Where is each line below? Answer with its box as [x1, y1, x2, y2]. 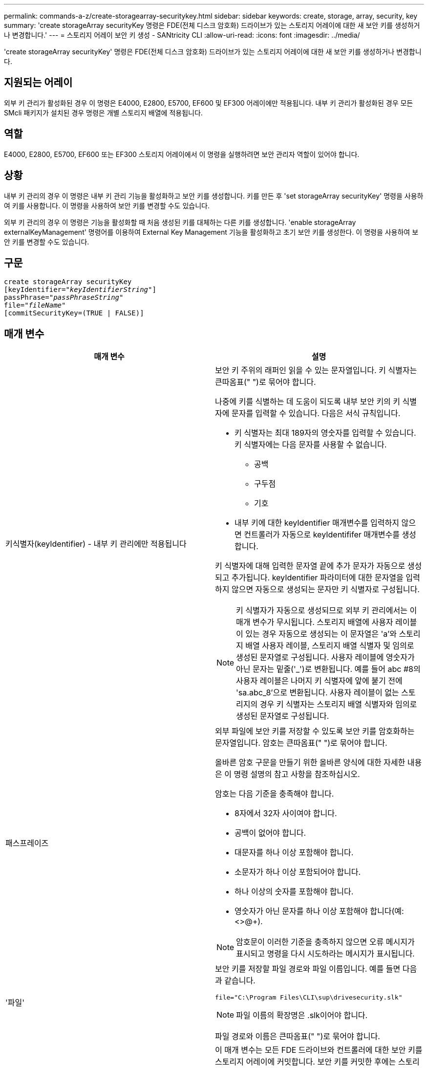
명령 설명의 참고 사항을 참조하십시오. [234, 769, 360, 779]
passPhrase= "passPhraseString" [4, 293, 124, 302]
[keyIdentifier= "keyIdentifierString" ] [4, 286, 156, 294]
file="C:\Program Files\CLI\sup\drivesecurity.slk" [215, 994, 403, 1001]
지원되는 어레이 [4, 76, 73, 89]
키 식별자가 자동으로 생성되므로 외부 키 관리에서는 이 [236, 605, 417, 616]
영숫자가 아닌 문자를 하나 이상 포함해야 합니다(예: [235, 906, 404, 916]
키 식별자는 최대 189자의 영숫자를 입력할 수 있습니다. [235, 428, 416, 438]
